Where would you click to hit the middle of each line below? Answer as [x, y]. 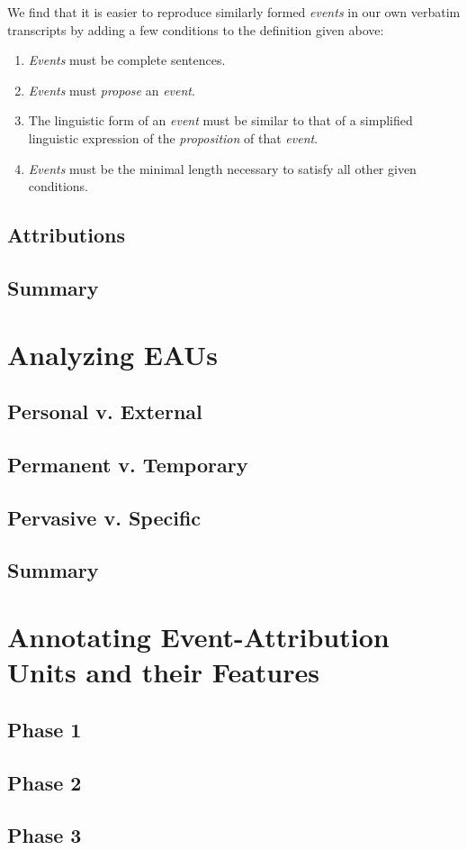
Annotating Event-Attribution [198, 636]
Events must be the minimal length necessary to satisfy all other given [222, 168]
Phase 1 [45, 729]
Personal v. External [105, 411]
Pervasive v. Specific [104, 517]
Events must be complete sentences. [127, 60]
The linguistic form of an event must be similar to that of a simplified [220, 120]
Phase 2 [45, 782]
